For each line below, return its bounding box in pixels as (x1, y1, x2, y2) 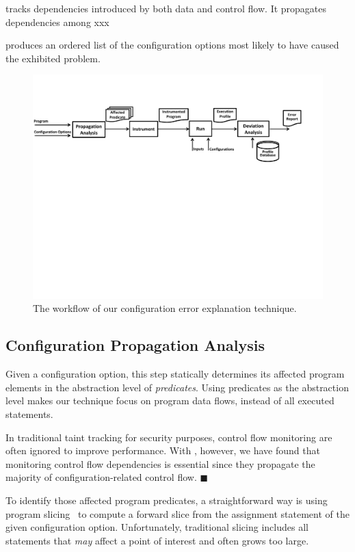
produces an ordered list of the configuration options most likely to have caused (5, 38, 339, 52)
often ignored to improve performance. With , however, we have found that (5, 443, 320, 458)
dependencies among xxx (5, 14, 109, 29)
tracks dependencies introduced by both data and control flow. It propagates (5, 1, 327, 15)
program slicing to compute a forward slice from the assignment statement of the (5, 506, 350, 521)
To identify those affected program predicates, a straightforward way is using (5, 493, 328, 508)
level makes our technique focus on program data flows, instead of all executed (5, 393, 334, 408)
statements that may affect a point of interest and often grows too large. (5, 533, 309, 547)
